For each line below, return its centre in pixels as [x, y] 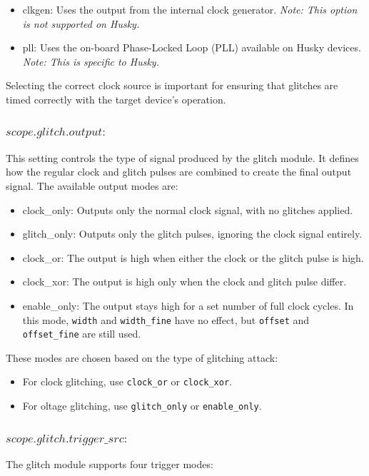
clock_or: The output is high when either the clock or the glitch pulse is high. [193, 257]
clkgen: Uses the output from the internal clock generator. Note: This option [190, 9]
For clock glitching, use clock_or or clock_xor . [127, 381]
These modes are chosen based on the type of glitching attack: [142, 357]
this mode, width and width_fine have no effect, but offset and [166, 319]
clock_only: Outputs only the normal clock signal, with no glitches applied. [188, 209]
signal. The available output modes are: [92, 185]
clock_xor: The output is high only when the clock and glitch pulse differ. [184, 282]
